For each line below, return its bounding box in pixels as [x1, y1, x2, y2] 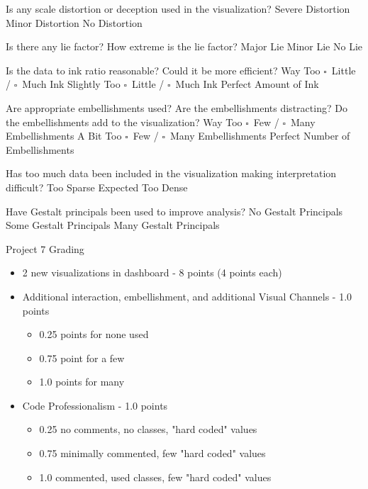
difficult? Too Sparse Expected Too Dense [6, 179, 188, 194]
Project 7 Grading [6, 241, 84, 256]
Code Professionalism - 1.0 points [22, 398, 168, 412]
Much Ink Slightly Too [22, 77, 121, 91]
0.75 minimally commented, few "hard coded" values [39, 446, 266, 461]
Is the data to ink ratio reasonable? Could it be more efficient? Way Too [6, 62, 320, 77]
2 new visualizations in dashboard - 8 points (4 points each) [22, 265, 282, 280]
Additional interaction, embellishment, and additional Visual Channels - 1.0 [22, 288, 352, 303]
